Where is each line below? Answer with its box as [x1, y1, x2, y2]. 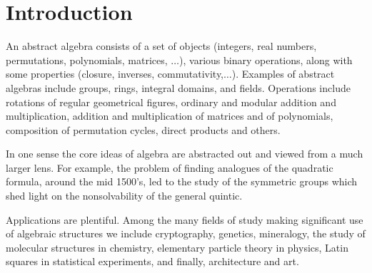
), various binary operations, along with [179, 52, 353, 67]
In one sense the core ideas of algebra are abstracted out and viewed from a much [6, 146, 363, 161]
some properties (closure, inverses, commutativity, [6, 66, 224, 81]
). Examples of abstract [231, 66, 335, 81]
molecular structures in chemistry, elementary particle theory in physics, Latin [6, 239, 348, 254]
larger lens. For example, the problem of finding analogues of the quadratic [6, 160, 333, 175]
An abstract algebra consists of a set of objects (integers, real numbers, [6, 38, 317, 53]
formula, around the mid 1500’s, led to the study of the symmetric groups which [6, 174, 358, 189]
